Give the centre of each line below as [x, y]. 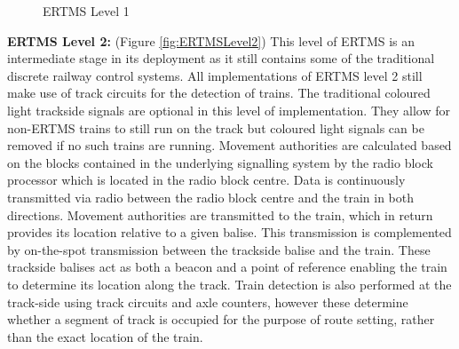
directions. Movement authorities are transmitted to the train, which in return [220, 214]
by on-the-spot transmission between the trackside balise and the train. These [219, 249]
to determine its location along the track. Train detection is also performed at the [229, 284]
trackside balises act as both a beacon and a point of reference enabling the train [227, 267]
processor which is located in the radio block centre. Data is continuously [206, 180]
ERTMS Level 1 [86, 11]
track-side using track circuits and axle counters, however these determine [208, 301]
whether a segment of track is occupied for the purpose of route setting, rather [221, 319]
